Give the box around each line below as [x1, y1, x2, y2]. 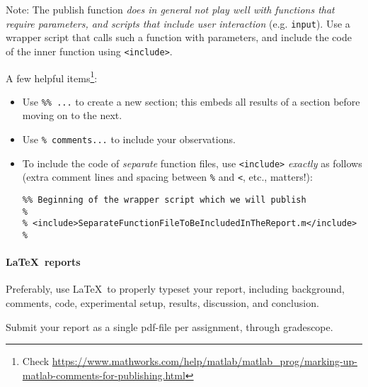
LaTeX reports [6, 254, 81, 269]
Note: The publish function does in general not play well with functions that [6, 2, 335, 16]
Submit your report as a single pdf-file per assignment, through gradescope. [6, 319, 333, 334]
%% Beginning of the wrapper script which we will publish [22, 194, 306, 205]
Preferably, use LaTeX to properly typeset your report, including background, [6, 281, 345, 296]
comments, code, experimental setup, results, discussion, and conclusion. [6, 295, 319, 310]
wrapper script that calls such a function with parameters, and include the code [6, 30, 352, 45]
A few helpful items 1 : [6, 68, 98, 85]
